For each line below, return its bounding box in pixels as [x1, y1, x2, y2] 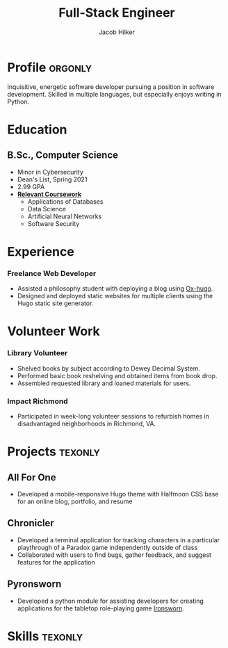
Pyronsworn [7, 578, 62, 590]
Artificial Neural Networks [27, 212, 102, 220]
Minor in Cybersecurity [17, 168, 83, 176]
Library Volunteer [7, 348, 68, 358]
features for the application [17, 558, 95, 566]
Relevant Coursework [17, 190, 82, 198]
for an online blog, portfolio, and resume [17, 497, 133, 505]
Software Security [27, 219, 80, 227]
